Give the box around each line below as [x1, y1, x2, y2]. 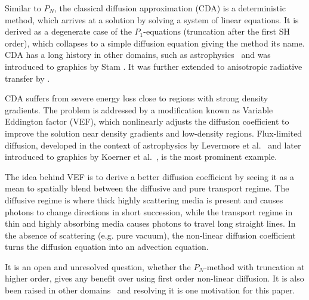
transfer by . [5, 72, 50, 84]
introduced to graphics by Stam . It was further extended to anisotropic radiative [5, 60, 302, 72]
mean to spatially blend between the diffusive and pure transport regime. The [5, 182, 289, 194]
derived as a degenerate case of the [5, 25, 132, 38]
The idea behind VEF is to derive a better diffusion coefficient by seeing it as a [5, 170, 294, 183]
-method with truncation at [204, 260, 305, 273]
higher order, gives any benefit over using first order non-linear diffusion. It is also [5, 272, 304, 284]
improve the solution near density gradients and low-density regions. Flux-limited [5, 126, 302, 139]
